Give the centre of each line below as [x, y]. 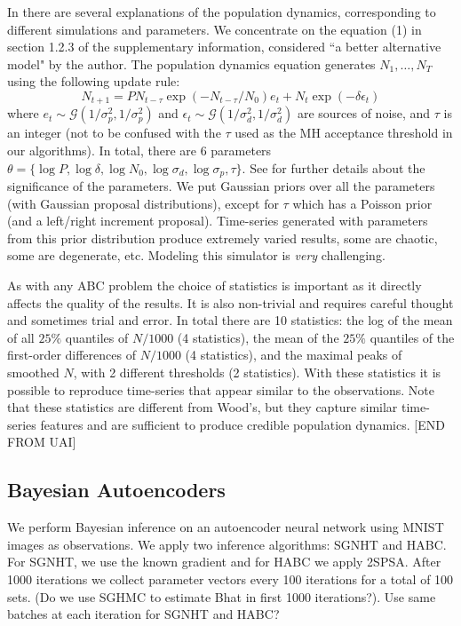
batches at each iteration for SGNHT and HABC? [143, 614]
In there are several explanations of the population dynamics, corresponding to [222, 12]
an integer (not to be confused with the [114, 133]
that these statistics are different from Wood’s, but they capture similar [203, 407]
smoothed [33, 372]
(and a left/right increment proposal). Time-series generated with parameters [218, 221]
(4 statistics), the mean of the [258, 337]
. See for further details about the [334, 167]
